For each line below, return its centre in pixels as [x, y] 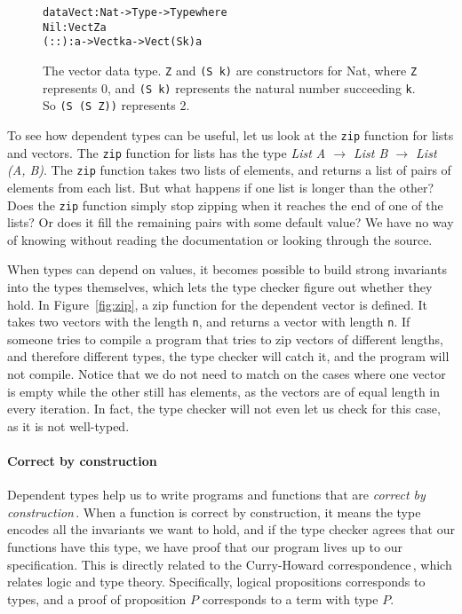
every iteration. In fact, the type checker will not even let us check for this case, [224, 409]
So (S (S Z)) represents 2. [116, 105]
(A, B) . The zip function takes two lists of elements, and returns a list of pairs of [229, 170]
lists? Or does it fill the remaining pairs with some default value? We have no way [231, 222]
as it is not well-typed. [68, 425]
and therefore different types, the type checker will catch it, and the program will [228, 356]
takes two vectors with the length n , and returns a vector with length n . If [209, 322]
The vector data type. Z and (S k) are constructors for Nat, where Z [230, 70]
